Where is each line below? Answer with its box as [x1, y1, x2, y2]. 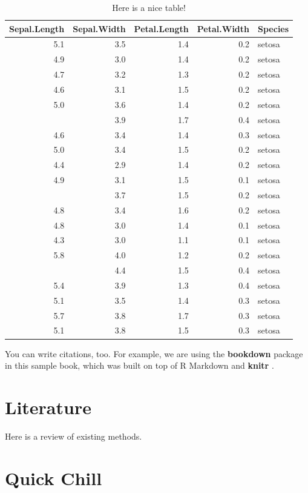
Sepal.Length [9, 22, 65, 35]
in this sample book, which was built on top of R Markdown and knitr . [5, 359, 274, 372]
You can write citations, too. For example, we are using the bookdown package [5, 347, 303, 360]
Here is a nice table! [112, 1, 186, 13]
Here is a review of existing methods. [5, 429, 142, 442]
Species [258, 22, 289, 35]
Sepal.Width [73, 22, 126, 35]
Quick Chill [5, 465, 102, 490]
